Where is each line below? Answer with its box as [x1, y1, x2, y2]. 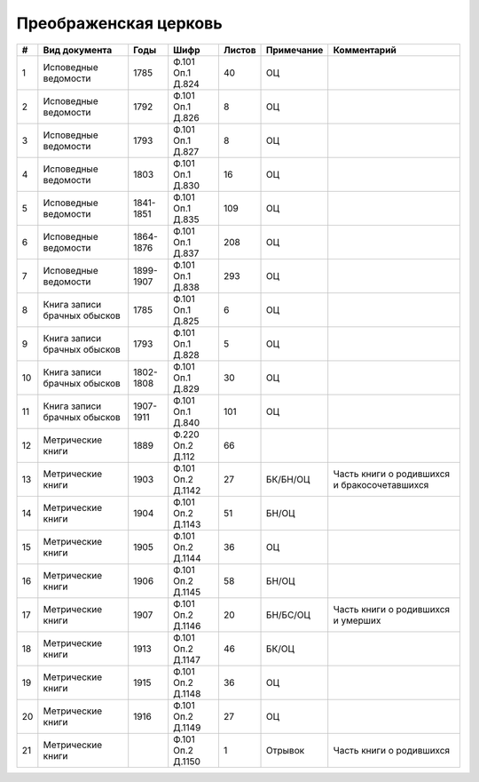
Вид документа [43, 44, 113, 56]
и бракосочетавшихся [333, 478, 429, 491]
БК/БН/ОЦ [266, 473, 310, 485]
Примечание [266, 44, 324, 56]
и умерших [333, 614, 381, 626]
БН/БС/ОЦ [266, 609, 310, 621]
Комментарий [333, 44, 397, 56]
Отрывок [266, 744, 305, 756]
